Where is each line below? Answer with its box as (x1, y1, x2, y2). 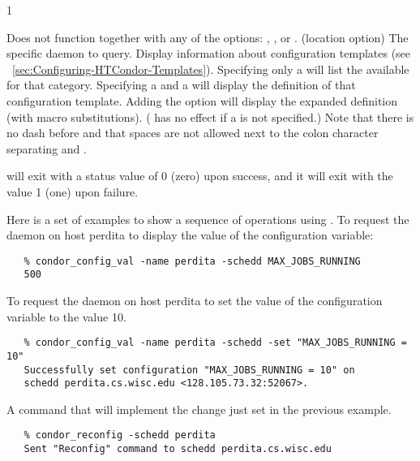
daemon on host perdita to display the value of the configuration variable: (6, 226, 374, 243)
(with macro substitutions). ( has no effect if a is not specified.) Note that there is (6, 108, 414, 125)
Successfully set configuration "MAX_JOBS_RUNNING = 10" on (24, 364, 355, 376)
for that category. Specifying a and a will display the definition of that (6, 76, 356, 93)
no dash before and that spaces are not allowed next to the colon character (6, 124, 379, 141)
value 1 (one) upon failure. (6, 183, 139, 200)
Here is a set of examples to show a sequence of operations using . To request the (6, 210, 409, 227)
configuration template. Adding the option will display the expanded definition (6, 92, 398, 109)
